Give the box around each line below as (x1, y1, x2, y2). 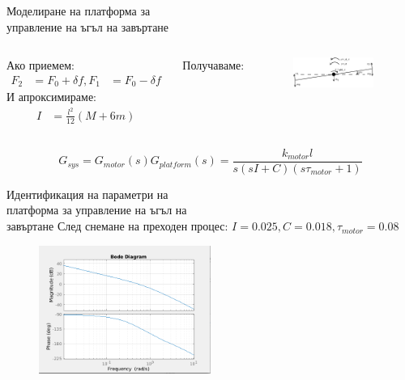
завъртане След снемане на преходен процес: (6, 217, 228, 234)
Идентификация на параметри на (6, 185, 168, 202)
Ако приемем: (6, 57, 75, 74)
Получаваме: (182, 57, 245, 74)
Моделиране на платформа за (6, 2, 151, 19)
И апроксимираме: (6, 88, 96, 105)
